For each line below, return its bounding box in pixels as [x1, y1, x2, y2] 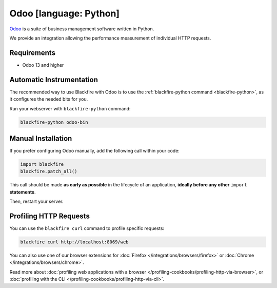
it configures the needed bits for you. [9, 96, 88, 102]
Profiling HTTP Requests [9, 212, 90, 220]
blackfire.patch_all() [20, 168, 77, 175]
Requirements [9, 48, 56, 57]
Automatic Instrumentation [9, 75, 98, 84]
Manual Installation [9, 134, 72, 143]
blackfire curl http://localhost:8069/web [20, 239, 129, 245]
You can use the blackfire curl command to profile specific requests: [9, 225, 164, 232]
